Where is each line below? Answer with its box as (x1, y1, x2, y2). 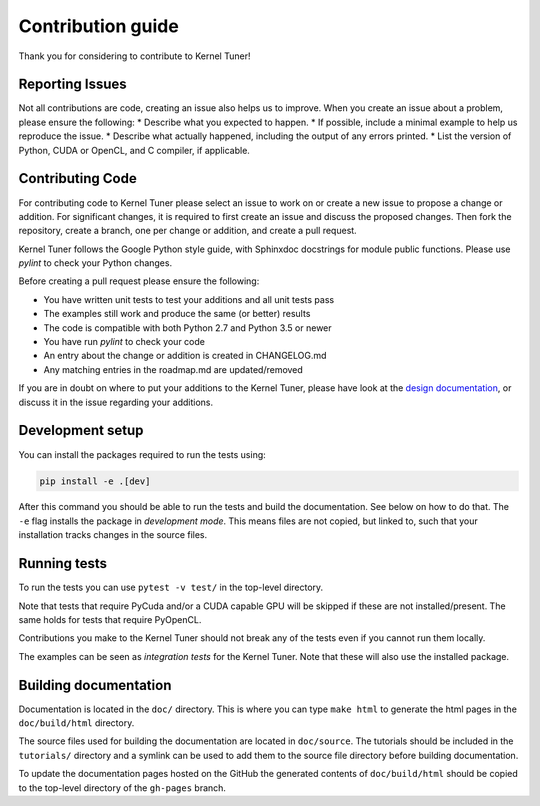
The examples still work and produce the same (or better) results (43, 308, 311, 320)
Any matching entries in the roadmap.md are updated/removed (43, 363, 304, 375)
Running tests (18, 555, 108, 572)
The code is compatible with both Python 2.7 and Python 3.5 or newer (43, 321, 332, 334)
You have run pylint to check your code (43, 336, 205, 348)
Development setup (18, 422, 144, 439)
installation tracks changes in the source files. (18, 529, 208, 541)
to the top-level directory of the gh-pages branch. (18, 781, 227, 794)
